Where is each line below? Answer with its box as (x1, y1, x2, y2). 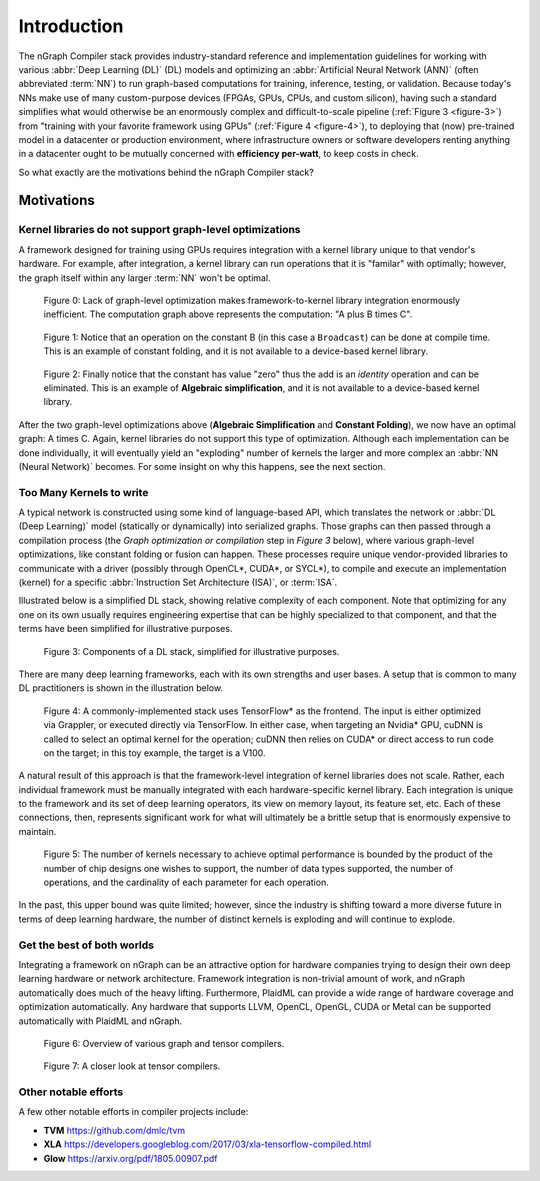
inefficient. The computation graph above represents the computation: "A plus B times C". (43, 308, 413, 320)
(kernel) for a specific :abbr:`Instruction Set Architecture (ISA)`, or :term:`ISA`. (18, 576, 338, 588)
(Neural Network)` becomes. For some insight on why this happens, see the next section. (18, 460, 386, 472)
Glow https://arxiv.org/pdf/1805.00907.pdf (43, 1152, 219, 1164)
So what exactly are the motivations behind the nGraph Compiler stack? (18, 166, 314, 178)
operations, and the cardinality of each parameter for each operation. (43, 876, 329, 889)
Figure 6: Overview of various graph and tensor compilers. (43, 1037, 285, 1049)
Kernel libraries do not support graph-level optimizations (18, 223, 301, 237)
